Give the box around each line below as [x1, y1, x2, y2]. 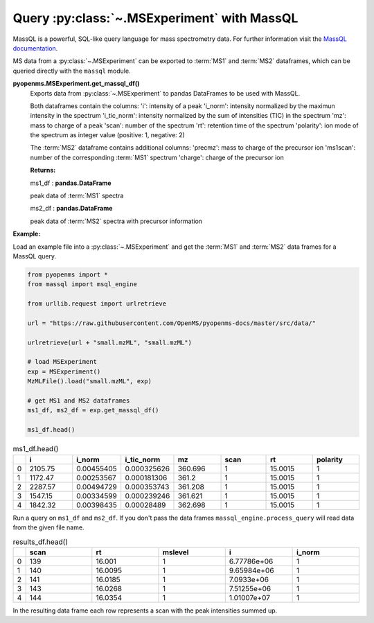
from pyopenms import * [27, 270, 109, 279]
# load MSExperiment [27, 358, 97, 366]
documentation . [12, 44, 58, 52]
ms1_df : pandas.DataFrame [30, 179, 112, 187]
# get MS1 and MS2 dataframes [27, 397, 130, 405]
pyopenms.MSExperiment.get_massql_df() [12, 80, 140, 88]
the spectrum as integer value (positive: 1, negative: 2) [30, 131, 185, 139]
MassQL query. [12, 252, 57, 260]
